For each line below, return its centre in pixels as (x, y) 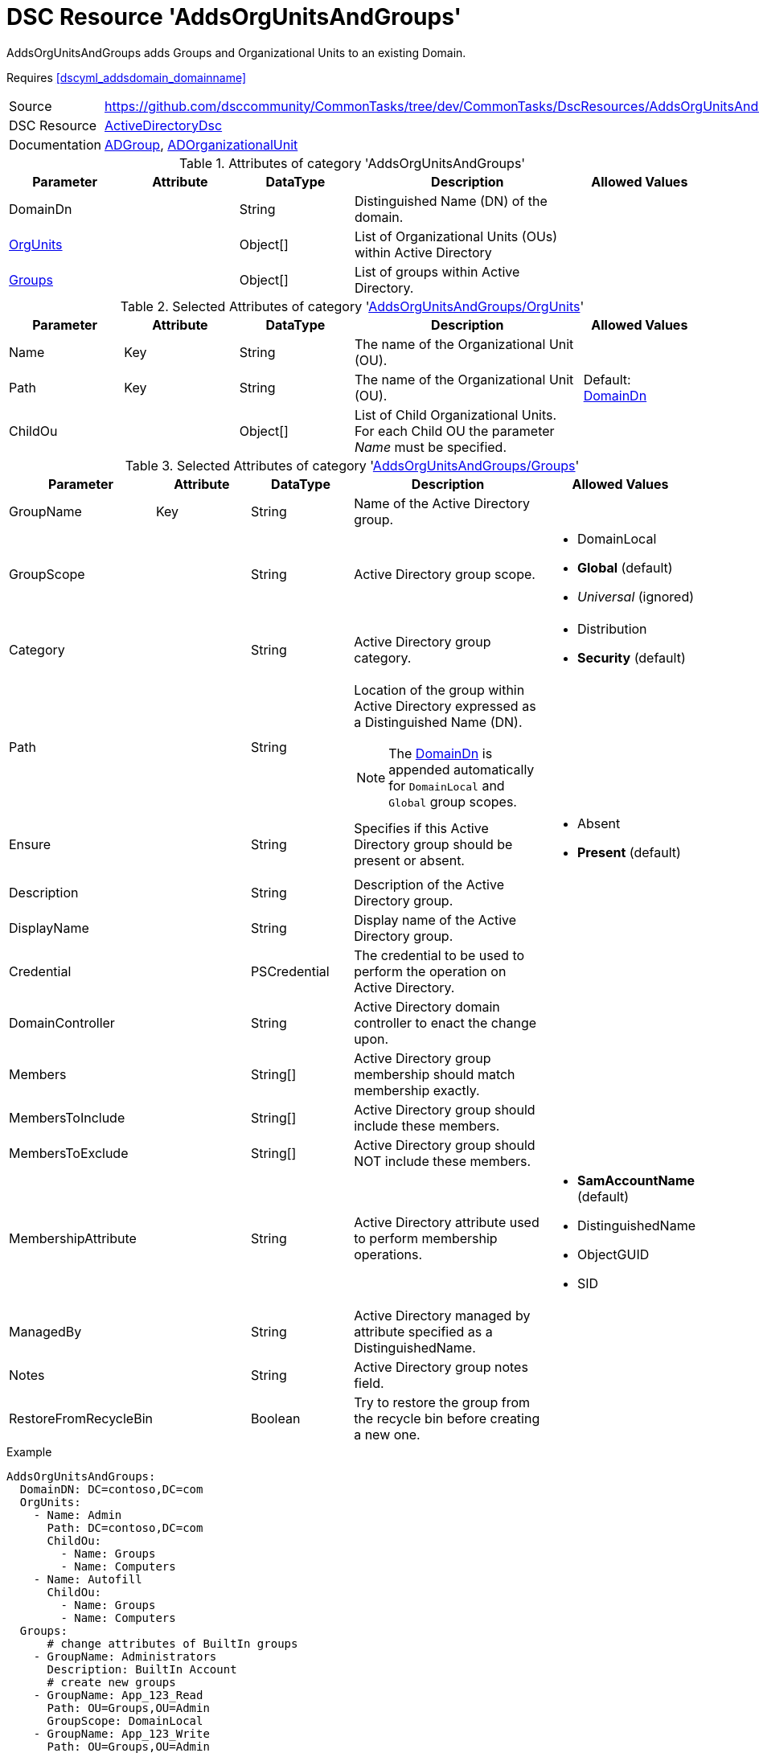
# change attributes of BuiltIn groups (172, 1643)
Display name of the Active (435, 920)
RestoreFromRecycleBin (81, 1418)
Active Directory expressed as (445, 706)
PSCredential (290, 971)
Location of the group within (439, 690)
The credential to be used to (439, 955)
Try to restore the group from (442, 1402)
